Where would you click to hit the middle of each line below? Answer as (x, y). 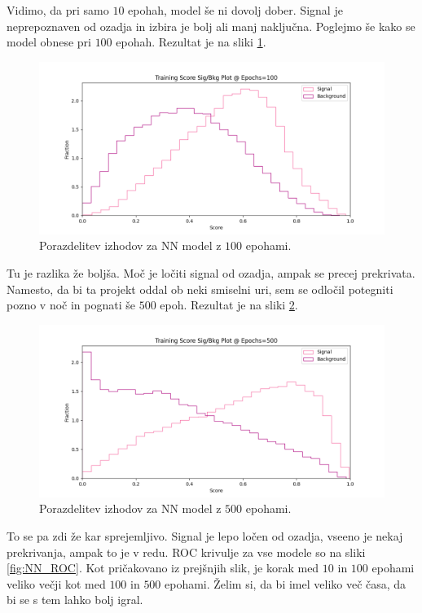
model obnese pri (49, 42)
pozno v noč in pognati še (71, 305)
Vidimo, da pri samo (58, 10)
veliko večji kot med (56, 583)
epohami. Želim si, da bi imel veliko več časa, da (286, 583)
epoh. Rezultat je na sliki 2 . (229, 305)
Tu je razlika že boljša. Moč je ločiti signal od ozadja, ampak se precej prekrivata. (211, 272)
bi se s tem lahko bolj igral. (75, 600)
